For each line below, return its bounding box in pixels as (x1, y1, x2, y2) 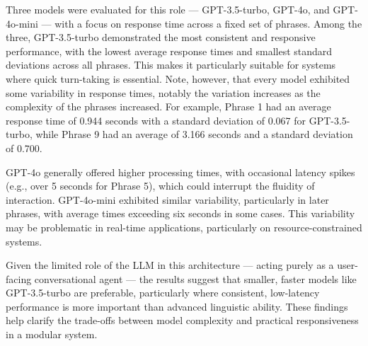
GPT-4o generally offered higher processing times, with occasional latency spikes (6, 164, 355, 179)
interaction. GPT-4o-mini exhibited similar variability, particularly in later (6, 192, 329, 207)
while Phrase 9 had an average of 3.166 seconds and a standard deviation (35, 127, 353, 142)
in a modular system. (6, 327, 98, 342)
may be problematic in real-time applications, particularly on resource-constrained (6, 219, 362, 234)
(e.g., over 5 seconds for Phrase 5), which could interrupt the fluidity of (6, 178, 315, 193)
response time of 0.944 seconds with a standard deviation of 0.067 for (6, 113, 306, 127)
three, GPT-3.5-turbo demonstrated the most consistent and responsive (6, 30, 316, 45)
